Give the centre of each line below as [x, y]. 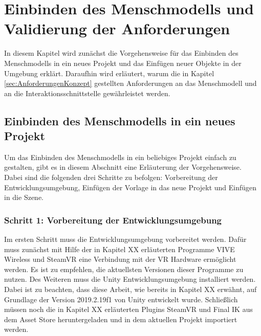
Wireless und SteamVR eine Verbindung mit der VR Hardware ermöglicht [120, 259]
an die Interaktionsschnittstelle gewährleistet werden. [87, 93]
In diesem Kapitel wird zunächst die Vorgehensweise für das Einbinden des [121, 53]
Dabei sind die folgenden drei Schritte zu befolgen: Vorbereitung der [111, 177]
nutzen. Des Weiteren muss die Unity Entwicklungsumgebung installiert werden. [130, 279]
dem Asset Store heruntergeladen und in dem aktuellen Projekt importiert [121, 319]
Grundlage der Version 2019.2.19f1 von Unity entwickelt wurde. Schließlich [121, 299]
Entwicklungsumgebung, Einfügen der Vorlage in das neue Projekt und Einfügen [130, 187]
